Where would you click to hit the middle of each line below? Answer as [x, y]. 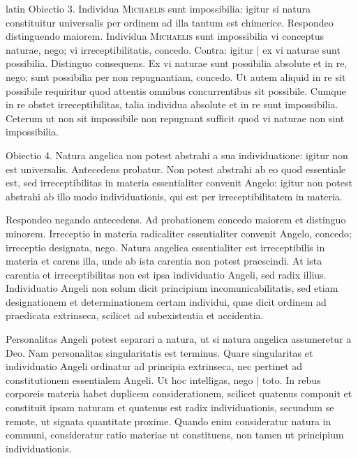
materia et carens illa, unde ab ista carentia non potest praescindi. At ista [164, 261]
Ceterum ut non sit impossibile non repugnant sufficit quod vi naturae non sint [175, 118]
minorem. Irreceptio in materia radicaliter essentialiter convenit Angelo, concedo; [179, 233]
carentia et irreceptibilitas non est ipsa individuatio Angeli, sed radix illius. [166, 274]
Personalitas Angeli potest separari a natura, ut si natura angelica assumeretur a [179, 339]
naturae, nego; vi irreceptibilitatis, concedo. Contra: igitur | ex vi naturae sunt [173, 49]
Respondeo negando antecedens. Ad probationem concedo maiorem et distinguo [176, 220]
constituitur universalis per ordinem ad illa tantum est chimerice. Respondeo [170, 22]
